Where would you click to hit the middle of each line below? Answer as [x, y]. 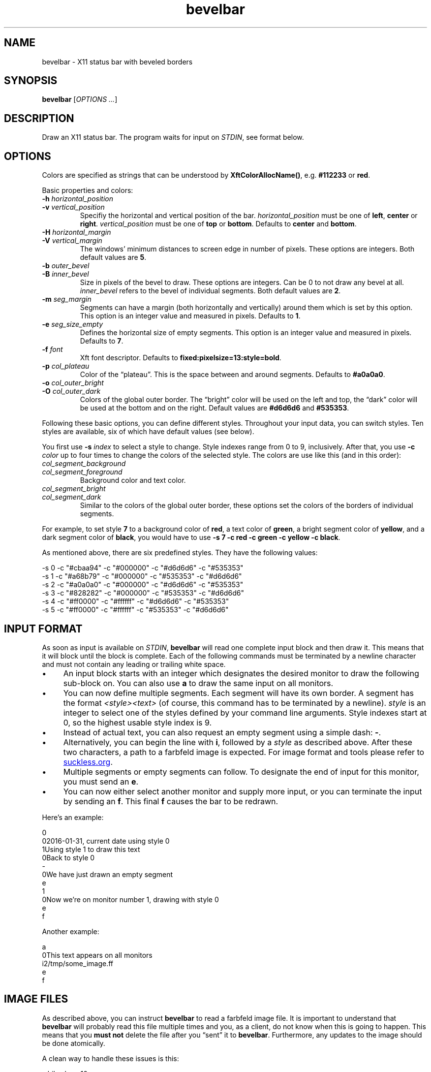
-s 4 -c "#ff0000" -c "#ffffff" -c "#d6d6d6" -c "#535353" [136, 601]
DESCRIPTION [39, 118]
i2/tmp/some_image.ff [78, 963]
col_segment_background [84, 464]
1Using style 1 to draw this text [91, 849]
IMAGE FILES [36, 999]
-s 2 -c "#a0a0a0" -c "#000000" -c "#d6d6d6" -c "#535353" [143, 585]
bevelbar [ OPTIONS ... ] [80, 99]
